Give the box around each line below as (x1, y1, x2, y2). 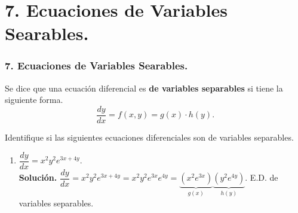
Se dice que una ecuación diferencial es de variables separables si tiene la (5, 81, 283, 94)
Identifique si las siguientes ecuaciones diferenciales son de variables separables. (5, 131, 294, 144)
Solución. (19, 171, 57, 184)
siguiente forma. (5, 93, 63, 106)
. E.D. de (245, 171, 278, 184)
